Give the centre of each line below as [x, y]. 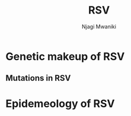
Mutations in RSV [38, 78]
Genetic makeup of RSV [65, 56]
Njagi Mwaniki [99, 26]
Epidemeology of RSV [60, 103]
